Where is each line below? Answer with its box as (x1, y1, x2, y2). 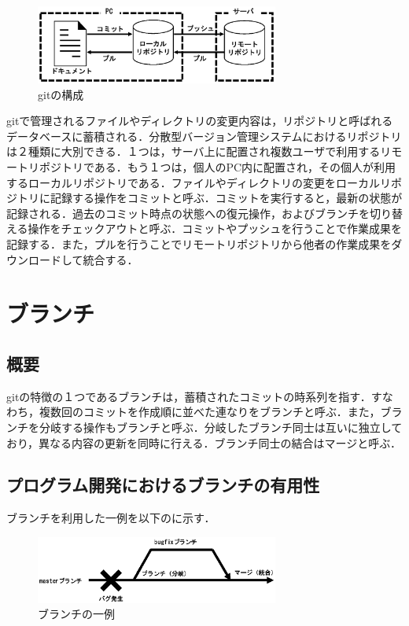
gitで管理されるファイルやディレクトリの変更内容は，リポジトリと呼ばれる (6, 112, 393, 129)
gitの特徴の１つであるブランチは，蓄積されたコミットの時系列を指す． (6, 388, 371, 404)
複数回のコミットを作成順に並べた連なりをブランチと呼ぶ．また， (39, 403, 381, 420)
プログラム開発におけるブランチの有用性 (6, 473, 320, 497)
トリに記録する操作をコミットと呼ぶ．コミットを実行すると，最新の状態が (17, 190, 403, 206)
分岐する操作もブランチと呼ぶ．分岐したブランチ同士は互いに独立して (39, 418, 403, 435)
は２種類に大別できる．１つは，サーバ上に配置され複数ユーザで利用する (6, 143, 381, 160)
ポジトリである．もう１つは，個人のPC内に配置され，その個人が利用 (39, 158, 396, 175)
